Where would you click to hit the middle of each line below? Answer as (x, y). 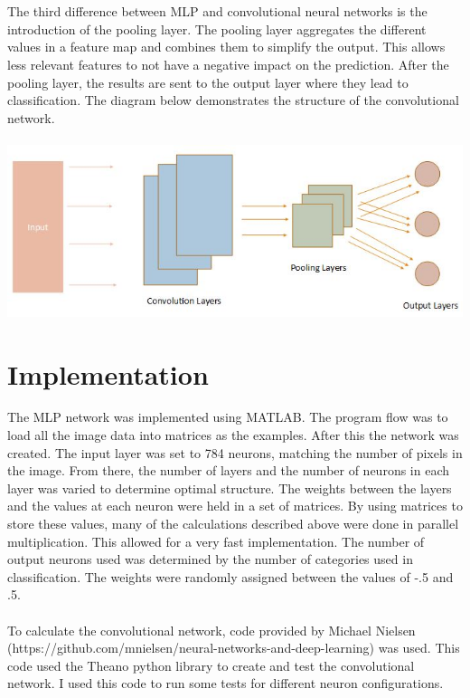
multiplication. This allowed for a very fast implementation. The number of (216, 541)
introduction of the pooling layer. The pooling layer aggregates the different (217, 29)
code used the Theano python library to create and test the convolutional (211, 665)
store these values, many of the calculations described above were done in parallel (233, 524)
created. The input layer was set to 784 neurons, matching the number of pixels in (235, 452)
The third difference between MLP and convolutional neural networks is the (217, 11)
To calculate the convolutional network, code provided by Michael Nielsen (211, 630)
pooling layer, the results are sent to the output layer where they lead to (208, 82)
